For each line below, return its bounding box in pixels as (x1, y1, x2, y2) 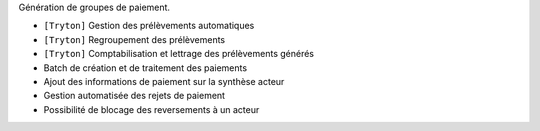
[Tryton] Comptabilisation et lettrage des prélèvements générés (43, 48, 315, 60)
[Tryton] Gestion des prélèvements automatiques (43, 20, 255, 32)
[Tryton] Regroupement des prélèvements (43, 33, 225, 45)
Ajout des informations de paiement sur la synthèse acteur (43, 75, 285, 87)
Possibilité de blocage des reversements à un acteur (43, 103, 260, 115)
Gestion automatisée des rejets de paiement (43, 90, 225, 102)
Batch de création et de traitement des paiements (43, 61, 248, 74)
